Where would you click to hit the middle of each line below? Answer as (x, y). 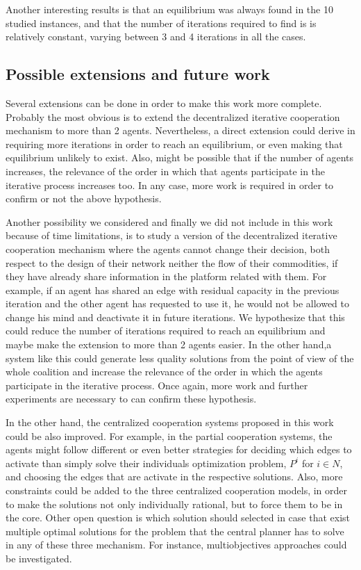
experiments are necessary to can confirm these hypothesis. (131, 399)
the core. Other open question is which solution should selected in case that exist (178, 518)
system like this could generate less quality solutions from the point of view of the (180, 358)
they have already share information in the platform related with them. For (166, 276)
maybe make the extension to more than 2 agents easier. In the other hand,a (169, 344)
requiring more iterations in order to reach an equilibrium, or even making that (174, 144)
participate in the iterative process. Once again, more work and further (157, 385)
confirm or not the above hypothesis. (84, 198)
